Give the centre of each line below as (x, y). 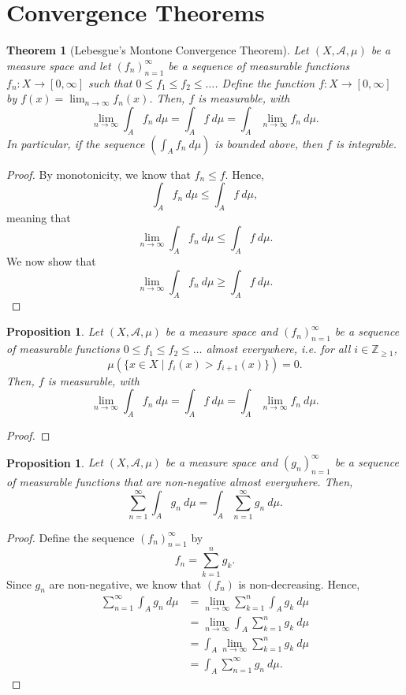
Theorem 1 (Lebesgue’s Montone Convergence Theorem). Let (158, 50)
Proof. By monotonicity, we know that (99, 174)
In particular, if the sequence (76, 143)
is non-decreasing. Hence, (299, 584)
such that (110, 82)
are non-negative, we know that (125, 584)
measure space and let (59, 65)
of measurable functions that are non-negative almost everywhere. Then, (180, 481)
